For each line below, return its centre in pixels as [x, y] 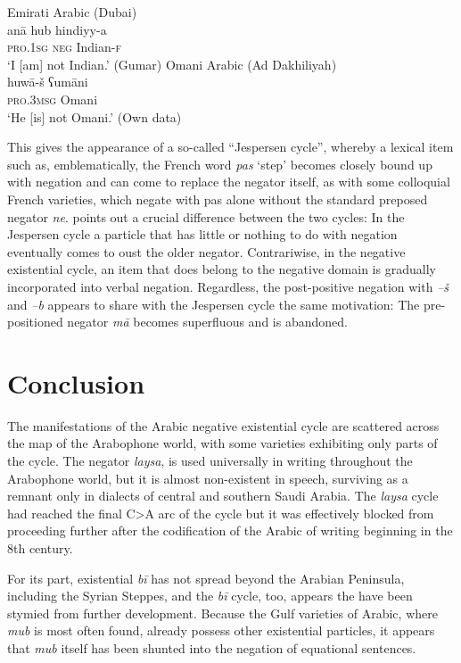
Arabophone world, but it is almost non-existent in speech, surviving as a [208, 478]
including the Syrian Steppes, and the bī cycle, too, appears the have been [210, 596]
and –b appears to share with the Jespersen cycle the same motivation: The [214, 304]
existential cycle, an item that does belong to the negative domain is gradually [222, 269]
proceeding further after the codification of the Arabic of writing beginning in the [230, 530]
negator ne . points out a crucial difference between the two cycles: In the [206, 216]
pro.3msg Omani [53, 99]
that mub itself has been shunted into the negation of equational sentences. [212, 647]
